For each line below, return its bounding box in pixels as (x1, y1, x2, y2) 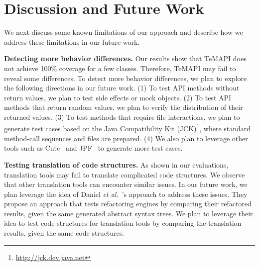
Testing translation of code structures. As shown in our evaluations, (4, 159, 229, 170)
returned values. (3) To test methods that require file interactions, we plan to (4, 111, 240, 122)
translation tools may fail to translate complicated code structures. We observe (4, 169, 245, 179)
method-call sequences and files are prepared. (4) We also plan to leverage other (4, 133, 248, 143)
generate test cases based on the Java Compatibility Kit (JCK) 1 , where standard (4, 122, 251, 134)
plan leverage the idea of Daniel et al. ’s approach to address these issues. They (4, 188, 248, 199)
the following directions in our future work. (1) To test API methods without (4, 83, 240, 93)
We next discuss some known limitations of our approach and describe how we (4, 27, 243, 37)
